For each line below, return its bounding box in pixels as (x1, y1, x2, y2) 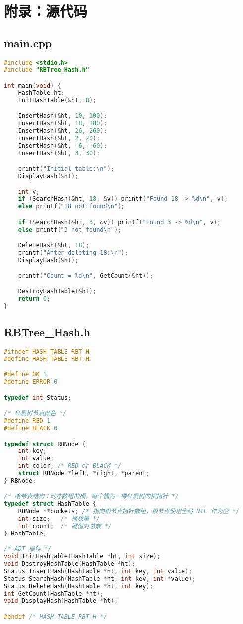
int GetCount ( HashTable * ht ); (4, 590, 104, 597)
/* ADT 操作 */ (4, 545, 52, 553)
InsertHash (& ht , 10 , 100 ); (18, 112, 107, 120)
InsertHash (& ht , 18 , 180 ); (18, 120, 107, 127)
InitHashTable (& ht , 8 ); (18, 96, 97, 104)
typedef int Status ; (4, 394, 72, 401)
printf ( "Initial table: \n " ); (18, 165, 114, 173)
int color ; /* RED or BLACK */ (18, 462, 121, 470)
